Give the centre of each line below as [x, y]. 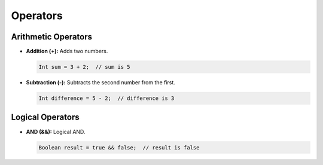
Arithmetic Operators [52, 37]
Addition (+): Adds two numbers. [67, 51]
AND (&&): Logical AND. [56, 132]
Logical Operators [45, 117]
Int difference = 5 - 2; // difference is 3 [106, 98]
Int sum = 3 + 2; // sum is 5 [85, 67]
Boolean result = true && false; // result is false [119, 147]
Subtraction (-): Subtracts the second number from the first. [101, 82]
